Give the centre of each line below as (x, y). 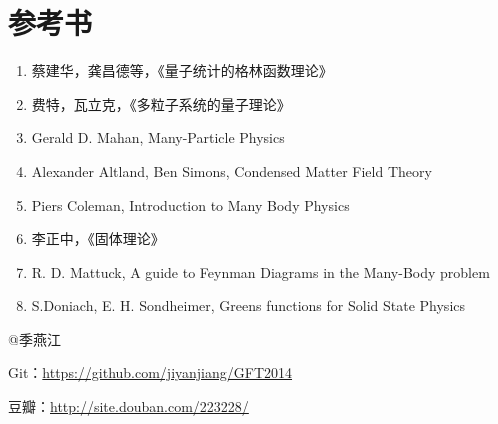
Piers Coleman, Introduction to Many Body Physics (190, 204)
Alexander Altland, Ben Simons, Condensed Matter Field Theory (231, 170)
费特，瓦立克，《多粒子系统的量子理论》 (161, 103)
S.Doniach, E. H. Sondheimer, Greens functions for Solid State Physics (248, 305)
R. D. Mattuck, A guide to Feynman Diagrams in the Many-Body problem (260, 271)
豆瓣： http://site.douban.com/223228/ (128, 406)
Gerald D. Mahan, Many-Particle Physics (158, 137)
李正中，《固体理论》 (98, 238)
